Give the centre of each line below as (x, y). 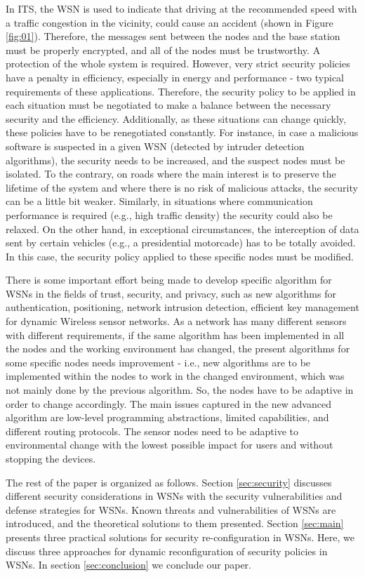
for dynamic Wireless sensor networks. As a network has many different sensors (176, 321)
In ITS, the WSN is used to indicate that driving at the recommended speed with (181, 8)
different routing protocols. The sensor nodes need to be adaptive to (152, 431)
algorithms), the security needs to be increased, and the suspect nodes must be (175, 160)
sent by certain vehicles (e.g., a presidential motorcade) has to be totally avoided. (181, 243)
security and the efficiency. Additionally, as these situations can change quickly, (176, 118)
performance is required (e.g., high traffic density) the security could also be (169, 214)
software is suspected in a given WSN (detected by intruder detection (155, 146)
